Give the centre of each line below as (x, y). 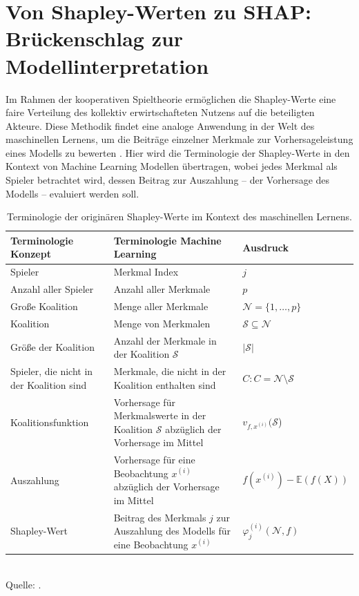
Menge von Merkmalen (162, 323)
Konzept (31, 254)
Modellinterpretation (107, 65)
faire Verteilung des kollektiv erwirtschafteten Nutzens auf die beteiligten (160, 112)
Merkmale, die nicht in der (170, 371)
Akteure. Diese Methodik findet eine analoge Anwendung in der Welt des (160, 125)
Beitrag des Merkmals (160, 517)
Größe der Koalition (52, 347)
